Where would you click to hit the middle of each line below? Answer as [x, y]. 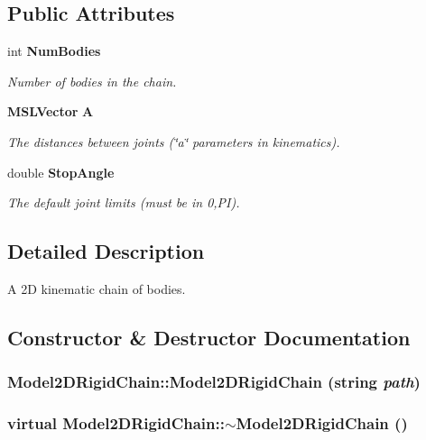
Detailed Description [106, 251]
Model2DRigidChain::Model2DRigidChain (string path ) [214, 382]
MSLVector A [51, 111]
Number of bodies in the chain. [92, 81]
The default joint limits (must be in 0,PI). [124, 202]
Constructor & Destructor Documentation [209, 337]
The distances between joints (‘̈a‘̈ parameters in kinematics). [174, 141]
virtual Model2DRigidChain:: [116, 423]
